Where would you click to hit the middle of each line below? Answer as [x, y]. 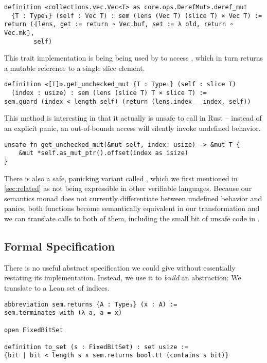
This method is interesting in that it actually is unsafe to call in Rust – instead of [133, 118]
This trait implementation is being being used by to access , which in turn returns [134, 58]
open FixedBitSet [34, 330]
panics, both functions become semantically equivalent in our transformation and [132, 208]
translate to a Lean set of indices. [57, 287]
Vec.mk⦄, [19, 33]
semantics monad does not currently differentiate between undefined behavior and [133, 198]
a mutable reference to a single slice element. [75, 68]
